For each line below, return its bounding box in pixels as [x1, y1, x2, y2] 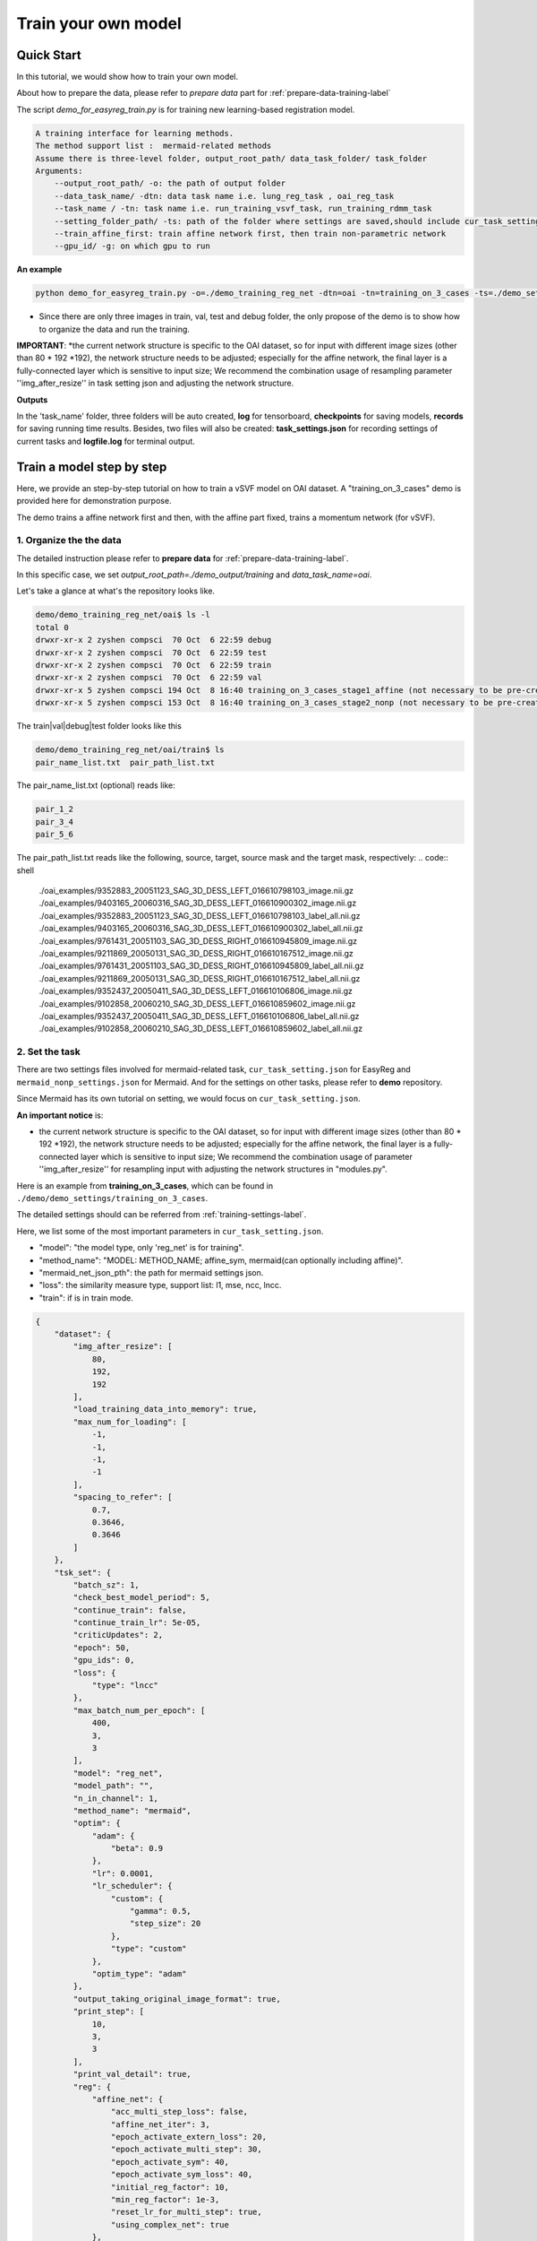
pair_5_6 [35, 829, 74, 840]
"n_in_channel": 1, [72, 1793, 158, 1804]
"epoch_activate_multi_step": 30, [110, 2144, 263, 2155]
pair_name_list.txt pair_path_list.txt [35, 757, 215, 767]
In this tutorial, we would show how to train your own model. [16, 72, 239, 82]
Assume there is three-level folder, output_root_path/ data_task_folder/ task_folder [35, 153, 428, 163]
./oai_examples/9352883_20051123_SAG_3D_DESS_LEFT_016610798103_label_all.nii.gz [38, 910, 361, 921]
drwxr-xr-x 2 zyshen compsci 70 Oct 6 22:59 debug [35, 635, 272, 645]
